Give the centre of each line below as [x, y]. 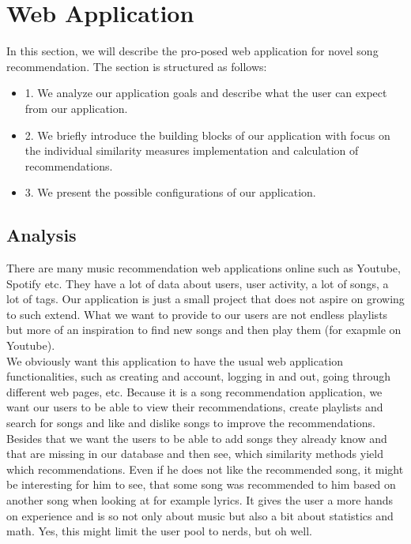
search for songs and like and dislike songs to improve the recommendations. [191, 423]
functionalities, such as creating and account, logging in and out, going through [199, 376]
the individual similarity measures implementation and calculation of [192, 150]
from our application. [76, 108]
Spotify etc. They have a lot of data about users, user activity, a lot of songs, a [198, 283]
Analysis [41, 235]
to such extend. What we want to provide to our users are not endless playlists [197, 314]
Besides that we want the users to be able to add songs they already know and [197, 438]
